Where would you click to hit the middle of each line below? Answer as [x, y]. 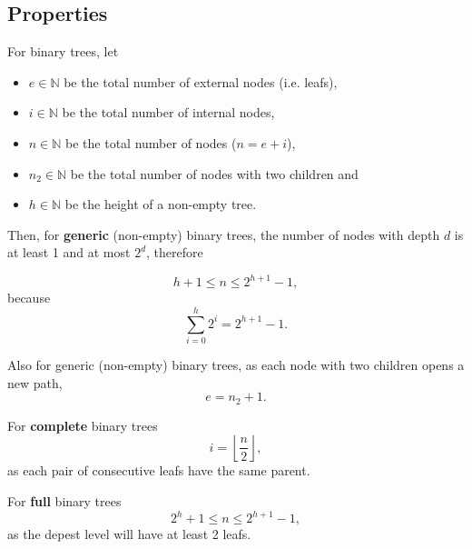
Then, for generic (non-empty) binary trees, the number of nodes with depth [224, 234]
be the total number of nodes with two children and [214, 173]
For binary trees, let [63, 51]
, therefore [175, 252]
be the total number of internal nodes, [168, 112]
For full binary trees [64, 501]
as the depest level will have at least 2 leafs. [129, 534]
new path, [35, 382]
